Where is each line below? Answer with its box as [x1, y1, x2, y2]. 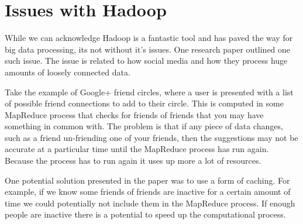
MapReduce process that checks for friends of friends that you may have [5, 108, 264, 120]
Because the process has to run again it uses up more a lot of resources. [5, 154, 261, 167]
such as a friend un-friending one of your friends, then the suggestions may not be [5, 131, 298, 143]
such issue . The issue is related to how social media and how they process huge [5, 54, 288, 67]
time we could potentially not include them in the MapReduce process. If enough [5, 197, 295, 209]
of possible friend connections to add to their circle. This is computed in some [5, 97, 284, 109]
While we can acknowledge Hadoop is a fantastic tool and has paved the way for [5, 32, 293, 44]
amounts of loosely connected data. [5, 66, 130, 78]
